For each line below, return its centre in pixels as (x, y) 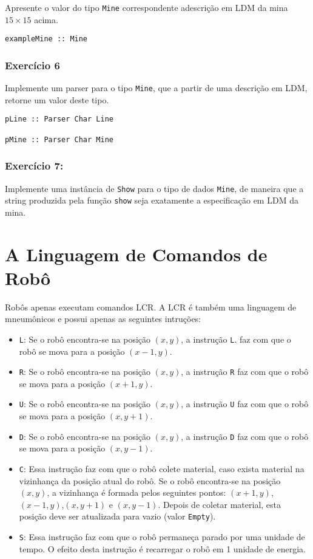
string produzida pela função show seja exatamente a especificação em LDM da (152, 200)
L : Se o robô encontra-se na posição (85, 339)
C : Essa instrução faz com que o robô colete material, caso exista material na (162, 468)
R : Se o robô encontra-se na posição (85, 372)
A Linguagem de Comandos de (136, 254)
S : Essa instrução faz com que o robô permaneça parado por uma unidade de (162, 537)
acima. (46, 19)
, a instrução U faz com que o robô (245, 404)
